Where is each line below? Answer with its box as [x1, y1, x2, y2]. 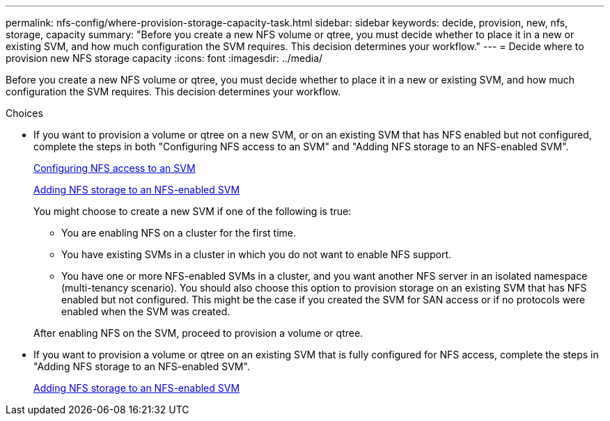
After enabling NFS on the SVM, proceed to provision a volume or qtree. [33, 327, 363, 339]
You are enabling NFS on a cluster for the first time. [61, 227, 296, 239]
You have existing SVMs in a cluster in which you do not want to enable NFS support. [61, 248, 452, 260]
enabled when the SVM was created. [61, 305, 230, 317]
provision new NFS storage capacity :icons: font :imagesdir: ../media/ [6, 52, 323, 64]
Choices [6, 107, 43, 119]
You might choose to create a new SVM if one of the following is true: [33, 205, 352, 217]
